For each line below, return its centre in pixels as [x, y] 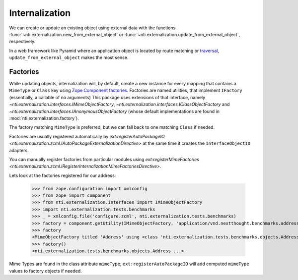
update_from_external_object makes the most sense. [69, 57]
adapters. [19, 150]
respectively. [22, 42]
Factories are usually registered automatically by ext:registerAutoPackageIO [87, 136]
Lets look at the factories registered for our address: [63, 175]
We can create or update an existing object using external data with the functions [92, 28]
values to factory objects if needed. [45, 271]
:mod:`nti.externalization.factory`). [44, 118]
